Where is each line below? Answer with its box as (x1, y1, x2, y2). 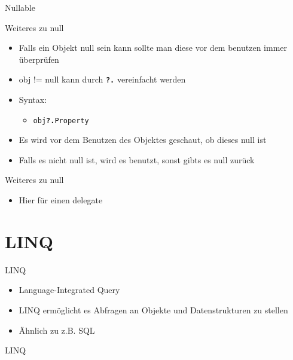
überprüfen (19, 53, 59, 65)
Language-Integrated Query (19, 283, 120, 296)
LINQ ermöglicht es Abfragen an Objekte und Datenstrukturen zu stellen (19, 303, 288, 316)
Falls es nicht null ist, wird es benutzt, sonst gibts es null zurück (19, 153, 255, 166)
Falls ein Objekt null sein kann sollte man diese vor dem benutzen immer (19, 41, 288, 54)
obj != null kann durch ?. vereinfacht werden (19, 73, 186, 86)
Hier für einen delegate (19, 194, 103, 206)
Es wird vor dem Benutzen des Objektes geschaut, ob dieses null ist (19, 133, 267, 146)
